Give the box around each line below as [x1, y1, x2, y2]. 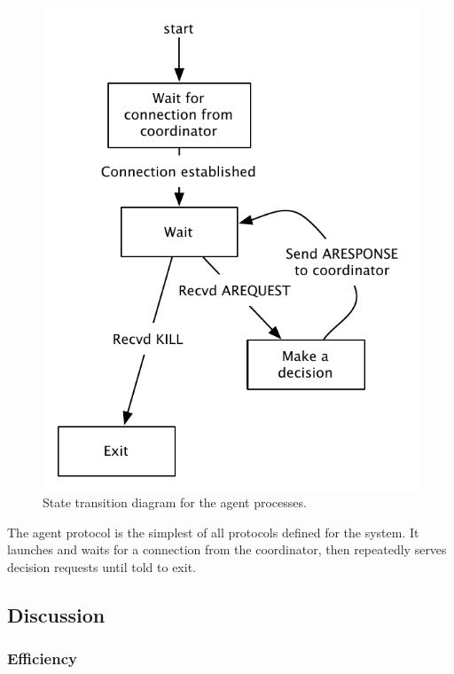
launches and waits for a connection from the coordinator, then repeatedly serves [7, 540, 447, 559]
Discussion [7, 600, 106, 628]
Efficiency [7, 647, 77, 670]
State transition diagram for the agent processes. [43, 493, 307, 512]
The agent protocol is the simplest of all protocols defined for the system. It [7, 522, 419, 541]
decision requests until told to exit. [7, 557, 196, 576]
